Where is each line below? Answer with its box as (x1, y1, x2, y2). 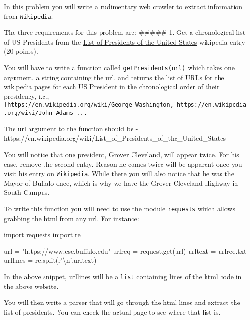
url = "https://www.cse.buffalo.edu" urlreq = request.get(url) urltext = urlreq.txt (4, 245, 247, 256)
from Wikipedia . (4, 11, 53, 21)
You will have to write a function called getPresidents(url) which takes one (4, 63, 235, 73)
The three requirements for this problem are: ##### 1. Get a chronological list (4, 27, 246, 37)
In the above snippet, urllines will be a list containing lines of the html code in (4, 272, 242, 282)
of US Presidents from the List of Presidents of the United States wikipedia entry (4, 36, 246, 47)
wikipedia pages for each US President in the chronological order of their (4, 81, 220, 92)
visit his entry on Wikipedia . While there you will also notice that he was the (4, 168, 234, 178)
